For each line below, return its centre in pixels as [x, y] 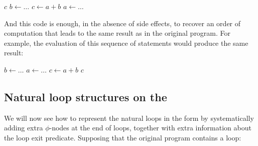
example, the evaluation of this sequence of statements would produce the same [126, 43]
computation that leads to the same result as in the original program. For [117, 33]
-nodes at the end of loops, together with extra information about [150, 128]
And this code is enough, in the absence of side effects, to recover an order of [122, 23]
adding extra [24, 128]
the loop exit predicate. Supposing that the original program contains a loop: [123, 137]
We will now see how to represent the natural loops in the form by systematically [129, 118]
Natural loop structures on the [86, 96]
